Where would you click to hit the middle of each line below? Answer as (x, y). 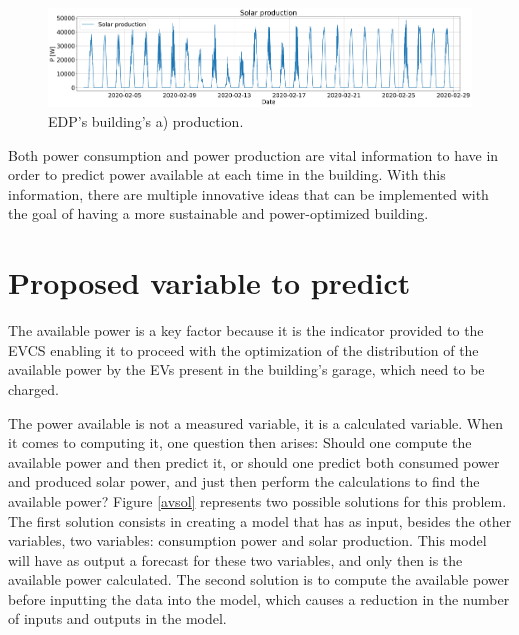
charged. (33, 388)
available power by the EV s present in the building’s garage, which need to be (246, 369)
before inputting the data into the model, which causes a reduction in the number (259, 598)
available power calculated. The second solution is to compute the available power (259, 579)
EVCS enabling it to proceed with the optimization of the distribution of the (243, 349)
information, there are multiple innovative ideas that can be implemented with (248, 193)
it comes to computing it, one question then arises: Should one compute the (240, 442)
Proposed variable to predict (209, 282)
